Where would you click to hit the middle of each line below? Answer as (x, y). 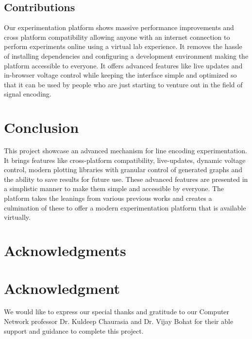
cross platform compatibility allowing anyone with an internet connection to (117, 37)
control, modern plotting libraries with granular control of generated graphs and (123, 169)
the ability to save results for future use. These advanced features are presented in (126, 179)
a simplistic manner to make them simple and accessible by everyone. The (114, 188)
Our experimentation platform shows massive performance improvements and (119, 27)
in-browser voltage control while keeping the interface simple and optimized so (120, 75)
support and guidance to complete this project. (74, 331)
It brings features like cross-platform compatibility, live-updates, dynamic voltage (125, 160)
